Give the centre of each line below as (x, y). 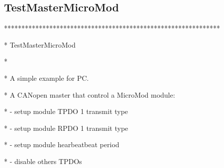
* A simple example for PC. (47, 78)
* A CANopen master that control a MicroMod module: (90, 94)
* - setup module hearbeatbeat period (62, 144)
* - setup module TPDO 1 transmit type (66, 111)
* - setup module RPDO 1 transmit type (66, 128)
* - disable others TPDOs (43, 161)
